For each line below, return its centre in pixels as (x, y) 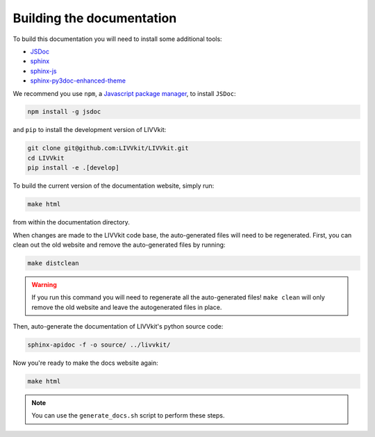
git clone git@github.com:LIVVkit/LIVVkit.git (108, 148)
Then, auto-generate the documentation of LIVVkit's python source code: (118, 327)
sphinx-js (43, 71)
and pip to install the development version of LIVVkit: (90, 130)
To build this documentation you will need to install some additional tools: (117, 39)
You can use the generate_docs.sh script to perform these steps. (128, 415)
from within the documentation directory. (71, 222)
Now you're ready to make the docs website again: (86, 363)
